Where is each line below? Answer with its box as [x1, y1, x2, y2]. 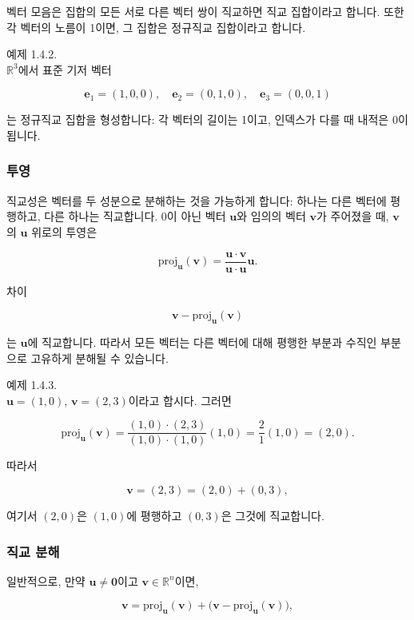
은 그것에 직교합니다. [221, 507, 324, 524]
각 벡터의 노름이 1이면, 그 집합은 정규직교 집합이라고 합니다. [6, 18, 306, 35]
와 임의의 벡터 [237, 208, 306, 225]
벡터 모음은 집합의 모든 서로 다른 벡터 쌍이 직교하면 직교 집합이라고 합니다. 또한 [6, 3, 404, 19]
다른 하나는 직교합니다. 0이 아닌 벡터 [44, 208, 226, 225]
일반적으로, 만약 [6, 572, 86, 589]
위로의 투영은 [31, 223, 98, 240]
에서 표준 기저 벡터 [18, 61, 112, 77]
